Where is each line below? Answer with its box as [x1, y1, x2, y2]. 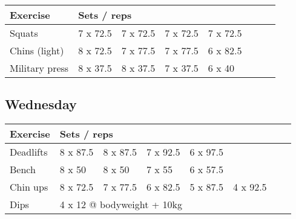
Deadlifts [10, 145, 48, 159]
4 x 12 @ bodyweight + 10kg [59, 197, 183, 212]
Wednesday [5, 95, 77, 113]
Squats [10, 26, 38, 40]
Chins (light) [10, 43, 64, 57]
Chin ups [10, 180, 48, 194]
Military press [10, 61, 69, 75]
